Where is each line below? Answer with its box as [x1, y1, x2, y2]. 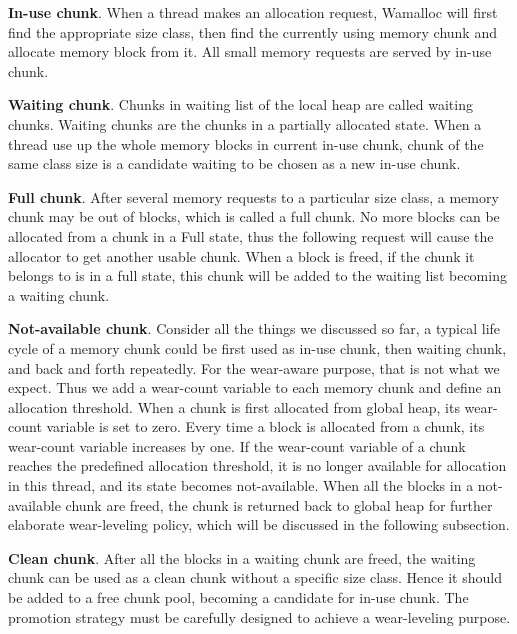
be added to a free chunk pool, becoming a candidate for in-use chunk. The [8, 587, 469, 608]
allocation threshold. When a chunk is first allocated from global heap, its [8, 396, 460, 417]
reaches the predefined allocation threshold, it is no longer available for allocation [8, 455, 507, 476]
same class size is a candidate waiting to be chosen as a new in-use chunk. [8, 153, 461, 174]
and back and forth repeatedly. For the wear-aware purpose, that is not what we [8, 357, 500, 378]
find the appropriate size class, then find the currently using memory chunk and [8, 21, 497, 42]
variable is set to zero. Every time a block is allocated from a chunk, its [46, 416, 485, 437]
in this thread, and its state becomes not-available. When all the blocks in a [8, 475, 474, 496]
